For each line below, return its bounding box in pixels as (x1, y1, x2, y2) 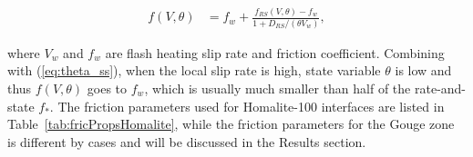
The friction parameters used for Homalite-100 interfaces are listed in (57, 96, 445, 115)
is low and (395, 61, 452, 80)
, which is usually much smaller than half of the (144, 78, 411, 97)
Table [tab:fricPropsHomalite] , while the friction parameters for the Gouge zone (7, 114, 455, 133)
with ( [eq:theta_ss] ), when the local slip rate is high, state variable (7, 61, 381, 80)
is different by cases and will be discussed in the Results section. (7, 132, 366, 151)
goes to (87, 78, 128, 97)
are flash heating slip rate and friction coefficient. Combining (105, 43, 445, 62)
